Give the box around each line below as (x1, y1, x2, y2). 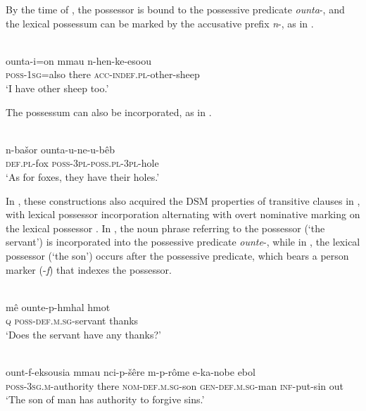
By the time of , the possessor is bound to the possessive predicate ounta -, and (6, 2, 345, 16)
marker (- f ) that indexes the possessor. (6, 262, 172, 277)
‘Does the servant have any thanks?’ (6, 327, 161, 341)
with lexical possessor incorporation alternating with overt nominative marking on (6, 207, 360, 222)
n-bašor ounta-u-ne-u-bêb (6, 141, 115, 156)
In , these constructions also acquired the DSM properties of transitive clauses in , (6, 193, 360, 208)
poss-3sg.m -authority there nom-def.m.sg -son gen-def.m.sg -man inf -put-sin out (6, 378, 343, 393)
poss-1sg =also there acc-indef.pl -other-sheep (6, 67, 200, 82)
